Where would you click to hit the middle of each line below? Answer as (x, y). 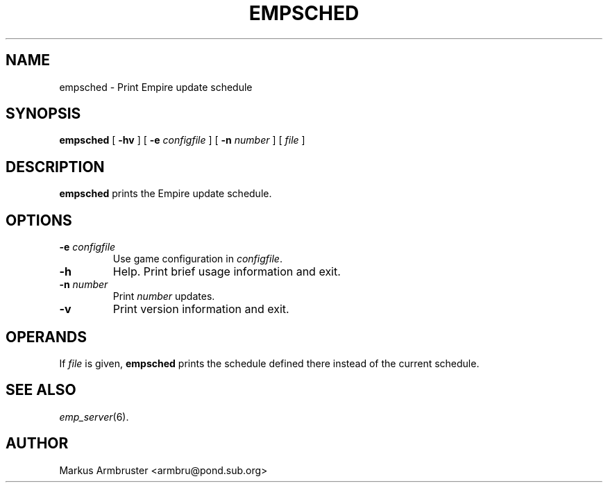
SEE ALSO (41, 390)
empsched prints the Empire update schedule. (166, 194)
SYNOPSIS (43, 114)
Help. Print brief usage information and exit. (227, 272)
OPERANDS (46, 337)
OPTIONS (39, 220)
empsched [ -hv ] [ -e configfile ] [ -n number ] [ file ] (182, 140)
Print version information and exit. (201, 309)
